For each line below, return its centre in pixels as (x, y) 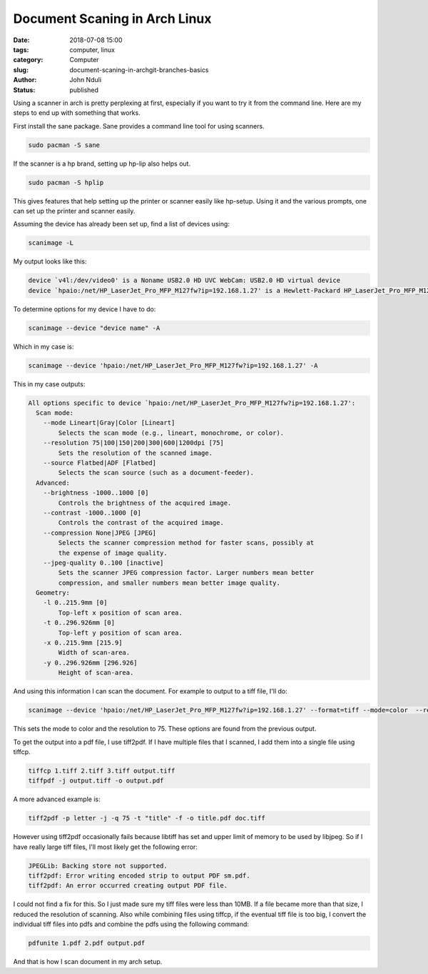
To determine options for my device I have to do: (85, 309)
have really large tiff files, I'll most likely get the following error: (105, 847)
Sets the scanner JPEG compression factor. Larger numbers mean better (186, 573)
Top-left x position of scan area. (121, 613)
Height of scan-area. (96, 673)
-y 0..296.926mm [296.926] (91, 663)
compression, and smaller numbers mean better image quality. (169, 583)
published (84, 90)
